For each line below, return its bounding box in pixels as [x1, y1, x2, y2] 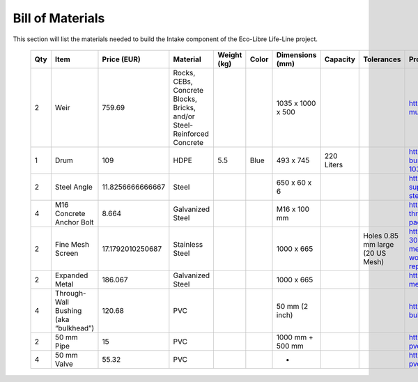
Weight [217, 49, 242, 59]
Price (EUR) [102, 54, 141, 64]
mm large [363, 239, 394, 249]
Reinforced [173, 129, 209, 139]
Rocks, [173, 68, 196, 77]
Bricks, [173, 102, 196, 112]
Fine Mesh [54, 239, 90, 249]
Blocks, [173, 94, 198, 104]
